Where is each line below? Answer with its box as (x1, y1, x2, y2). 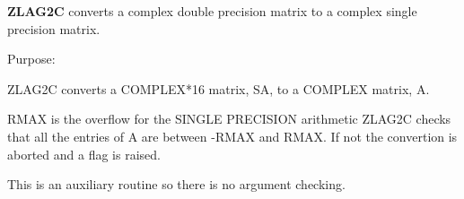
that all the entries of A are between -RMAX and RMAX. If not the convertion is (7, 126, 458, 145)
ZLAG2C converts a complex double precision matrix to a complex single (7, 2, 417, 20)
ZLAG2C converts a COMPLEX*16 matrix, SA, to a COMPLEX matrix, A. (7, 79, 430, 98)
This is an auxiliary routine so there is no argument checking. (7, 175, 346, 194)
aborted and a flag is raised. (7, 144, 161, 163)
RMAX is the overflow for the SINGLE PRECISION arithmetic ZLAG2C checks (7, 109, 451, 128)
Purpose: (7, 49, 56, 68)
